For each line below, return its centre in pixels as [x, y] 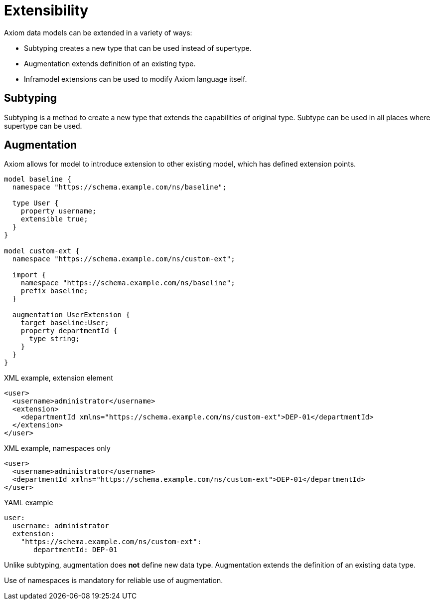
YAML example [29, 503]
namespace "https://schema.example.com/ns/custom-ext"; [124, 259]
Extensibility [46, 10]
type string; [54, 339]
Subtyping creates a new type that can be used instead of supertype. [138, 48]
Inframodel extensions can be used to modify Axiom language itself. [136, 79]
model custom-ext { [42, 251]
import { [29, 275]
